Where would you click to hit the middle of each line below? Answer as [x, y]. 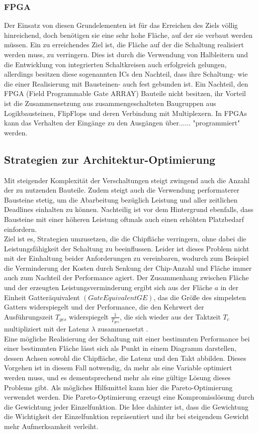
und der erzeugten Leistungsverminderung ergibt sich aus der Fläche [108, 287]
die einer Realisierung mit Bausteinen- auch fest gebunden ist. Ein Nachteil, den [126, 83]
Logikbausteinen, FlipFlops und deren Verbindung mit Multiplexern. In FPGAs [126, 113]
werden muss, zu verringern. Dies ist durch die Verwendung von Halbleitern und [126, 54]
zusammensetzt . [123, 329]
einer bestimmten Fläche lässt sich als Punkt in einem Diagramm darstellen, [120, 348]
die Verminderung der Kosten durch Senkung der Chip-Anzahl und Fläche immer [128, 268]
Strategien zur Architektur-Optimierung [110, 159]
